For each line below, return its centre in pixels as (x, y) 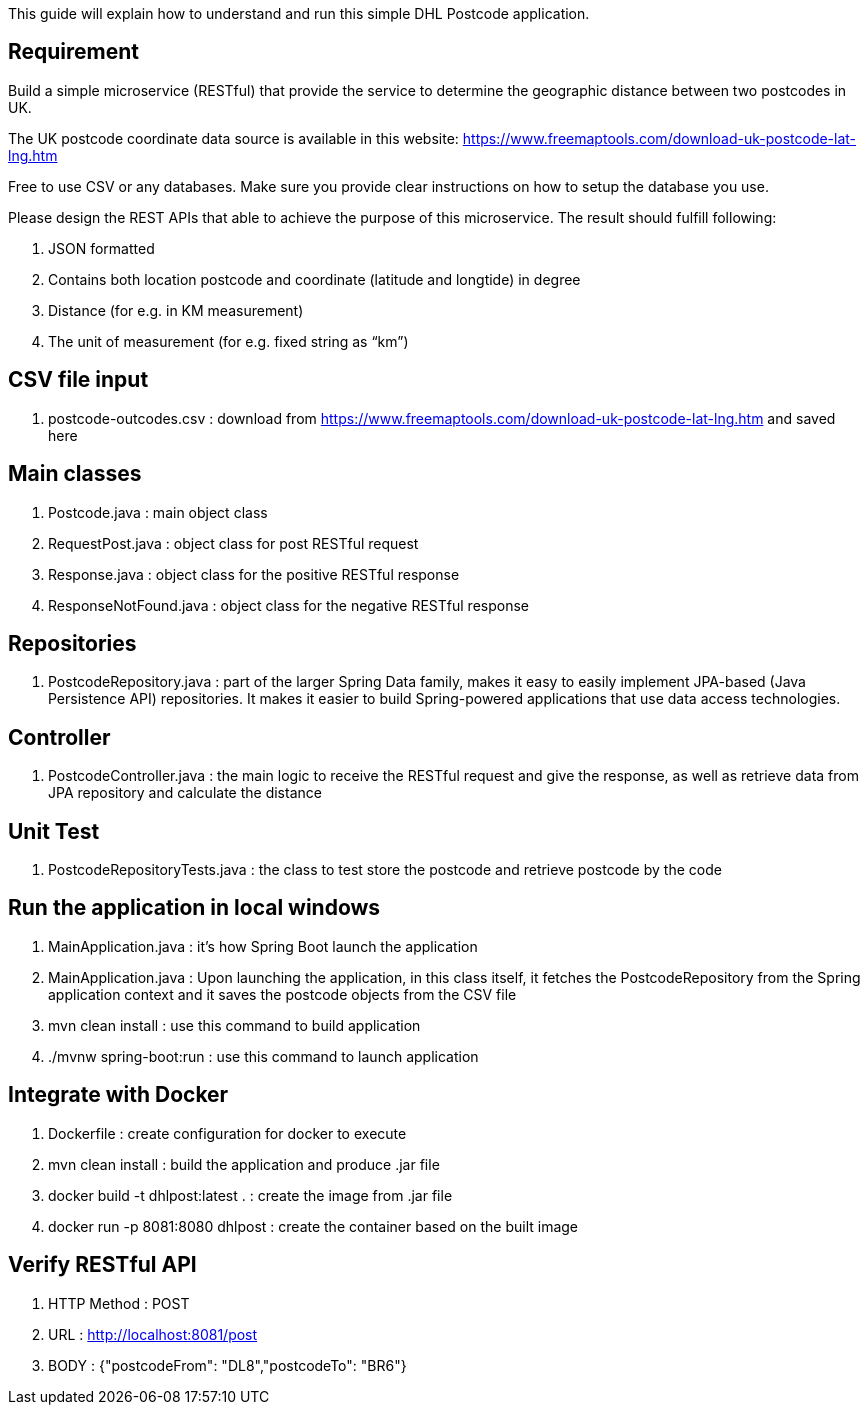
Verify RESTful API (102, 1265)
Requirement (74, 52)
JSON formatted (101, 248)
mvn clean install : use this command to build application (234, 1025)
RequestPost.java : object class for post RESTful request (233, 543)
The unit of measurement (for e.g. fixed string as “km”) (228, 341)
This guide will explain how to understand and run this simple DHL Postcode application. (299, 13)
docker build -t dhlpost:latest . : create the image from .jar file (250, 1195)
